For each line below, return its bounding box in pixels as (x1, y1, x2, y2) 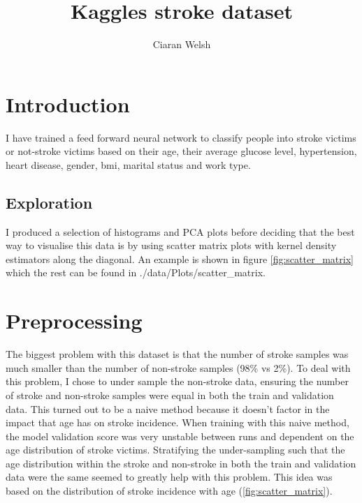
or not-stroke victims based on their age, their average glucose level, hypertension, (6, 144, 357, 158)
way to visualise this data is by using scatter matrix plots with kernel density (6, 238, 337, 253)
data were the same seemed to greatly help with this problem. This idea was (6, 470, 333, 484)
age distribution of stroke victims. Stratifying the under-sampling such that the (6, 442, 345, 457)
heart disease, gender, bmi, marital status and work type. (6, 157, 251, 172)
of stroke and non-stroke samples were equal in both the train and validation (6, 387, 334, 402)
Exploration (6, 191, 93, 213)
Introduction (6, 89, 130, 118)
